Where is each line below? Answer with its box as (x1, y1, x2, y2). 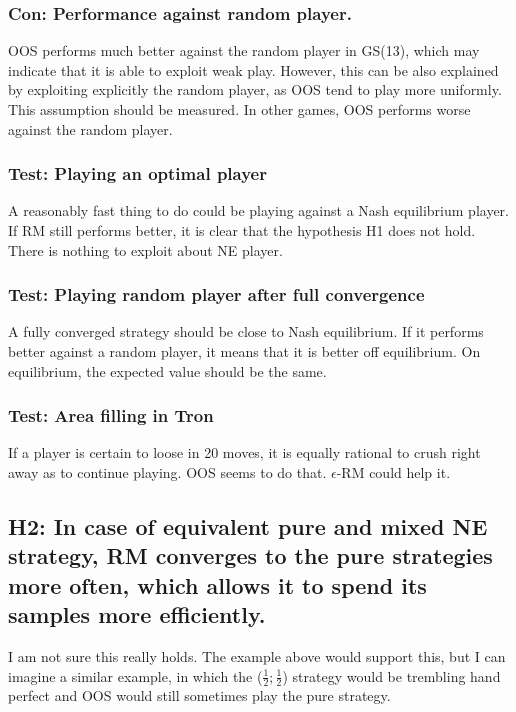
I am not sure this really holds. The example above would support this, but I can (8, 645, 506, 666)
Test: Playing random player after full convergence (8, 282, 425, 307)
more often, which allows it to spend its (8, 569, 427, 600)
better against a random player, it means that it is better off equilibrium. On (8, 341, 481, 361)
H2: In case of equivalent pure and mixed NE (8, 510, 488, 541)
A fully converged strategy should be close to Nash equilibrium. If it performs (8, 321, 484, 342)
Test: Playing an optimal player (8, 161, 267, 186)
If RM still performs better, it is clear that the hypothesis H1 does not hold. (8, 220, 476, 240)
